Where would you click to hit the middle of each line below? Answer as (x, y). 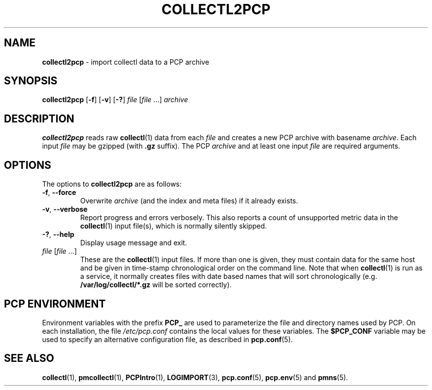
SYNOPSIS (31, 81)
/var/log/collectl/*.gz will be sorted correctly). (156, 285)
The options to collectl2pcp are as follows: (112, 184)
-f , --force (59, 193)
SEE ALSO (29, 358)
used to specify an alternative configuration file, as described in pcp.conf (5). (167, 339)
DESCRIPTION (39, 118)
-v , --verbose (65, 209)
